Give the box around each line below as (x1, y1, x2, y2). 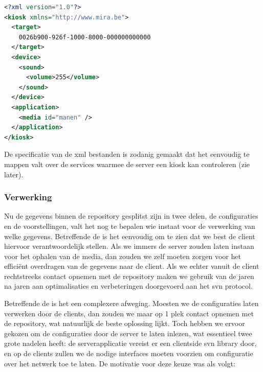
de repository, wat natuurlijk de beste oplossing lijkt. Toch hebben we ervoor (4, 318, 245, 329)
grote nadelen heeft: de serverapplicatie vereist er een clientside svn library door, (4, 338, 257, 348)
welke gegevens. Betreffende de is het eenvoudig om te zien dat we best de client (4, 230, 255, 241)
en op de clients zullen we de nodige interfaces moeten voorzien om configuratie (4, 348, 253, 359)
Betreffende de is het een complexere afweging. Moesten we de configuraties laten (4, 298, 259, 309)
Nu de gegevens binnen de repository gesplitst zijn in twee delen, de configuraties (4, 211, 258, 221)
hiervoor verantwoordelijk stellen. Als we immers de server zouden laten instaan (4, 241, 254, 251)
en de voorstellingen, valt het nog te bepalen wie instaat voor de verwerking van (4, 220, 255, 231)
